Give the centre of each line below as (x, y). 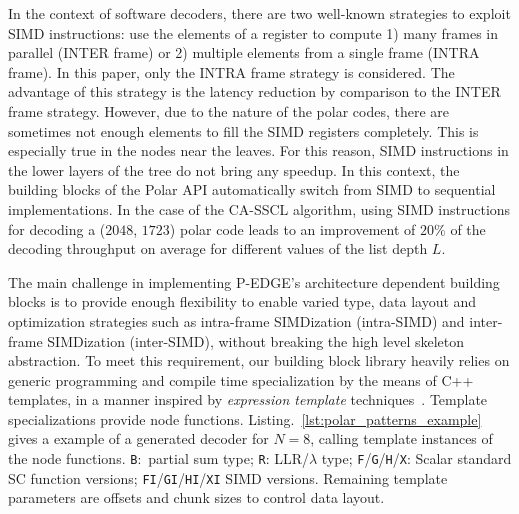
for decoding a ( (57, 228)
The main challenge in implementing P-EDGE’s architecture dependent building (254, 281)
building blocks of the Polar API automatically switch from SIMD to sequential (252, 189)
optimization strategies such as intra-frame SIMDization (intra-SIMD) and (236, 320)
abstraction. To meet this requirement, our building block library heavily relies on (259, 360)
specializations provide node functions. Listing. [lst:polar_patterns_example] (245, 418)
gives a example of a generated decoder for (138, 438)
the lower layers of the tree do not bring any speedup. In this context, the (234, 169)
